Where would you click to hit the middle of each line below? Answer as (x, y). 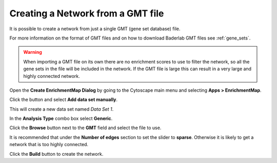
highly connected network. (52, 76)
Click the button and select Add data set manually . (64, 99)
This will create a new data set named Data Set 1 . (62, 109)
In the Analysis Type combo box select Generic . (61, 118)
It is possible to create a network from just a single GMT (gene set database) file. (95, 29)
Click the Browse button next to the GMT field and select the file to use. (85, 128)
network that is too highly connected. (49, 145)
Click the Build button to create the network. (56, 154)
